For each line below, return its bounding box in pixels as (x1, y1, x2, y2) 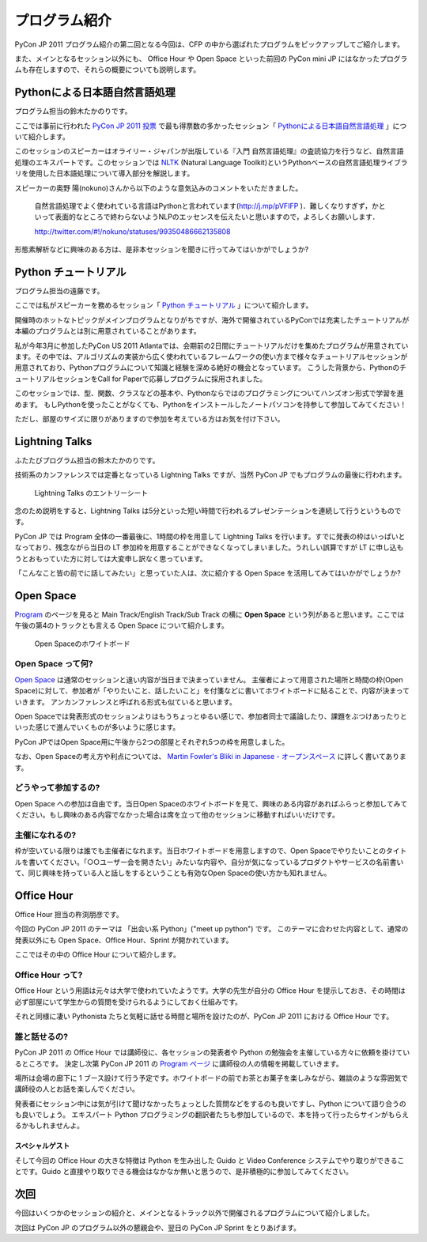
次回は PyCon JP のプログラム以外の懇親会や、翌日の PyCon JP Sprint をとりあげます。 (14, 1222, 300, 1233)
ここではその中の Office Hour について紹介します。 (14, 949, 181, 960)
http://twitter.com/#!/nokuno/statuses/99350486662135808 (34, 226, 231, 236)
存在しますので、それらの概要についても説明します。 (28, 65, 201, 74)
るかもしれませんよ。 (14, 1121, 85, 1131)
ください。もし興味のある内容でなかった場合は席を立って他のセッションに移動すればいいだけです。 (14, 810, 339, 820)
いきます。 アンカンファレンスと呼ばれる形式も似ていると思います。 (14, 697, 236, 707)
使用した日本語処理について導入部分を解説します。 (28, 168, 195, 178)
